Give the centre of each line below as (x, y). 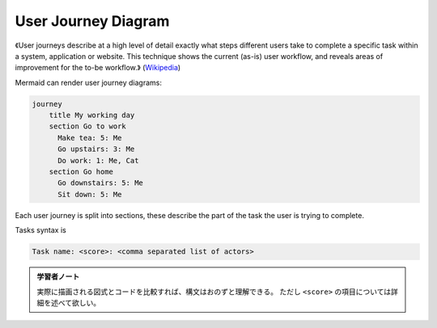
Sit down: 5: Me (90, 194)
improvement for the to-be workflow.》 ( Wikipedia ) (98, 68)
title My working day (92, 116)
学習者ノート (58, 277)
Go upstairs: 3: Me (96, 149)
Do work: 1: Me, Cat (98, 160)
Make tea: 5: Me (90, 138)
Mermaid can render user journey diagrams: (88, 82)
